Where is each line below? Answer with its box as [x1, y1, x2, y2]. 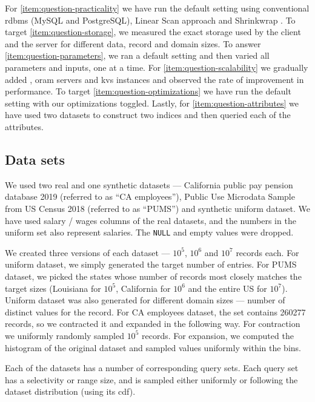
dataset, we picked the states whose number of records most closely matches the [5, 269, 302, 282]
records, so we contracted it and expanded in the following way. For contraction [5, 317, 300, 330]
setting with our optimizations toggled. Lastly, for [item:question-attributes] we [5, 96, 299, 109]
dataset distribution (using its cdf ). [5, 385, 136, 398]
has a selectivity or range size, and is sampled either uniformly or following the [5, 373, 298, 386]
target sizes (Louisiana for [5, 282, 101, 294]
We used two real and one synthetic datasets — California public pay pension [5, 178, 293, 191]
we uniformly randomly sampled [5, 329, 124, 341]
